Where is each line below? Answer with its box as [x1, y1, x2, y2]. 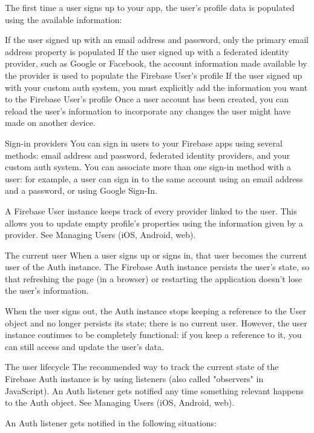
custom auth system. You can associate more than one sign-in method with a [5, 160, 291, 173]
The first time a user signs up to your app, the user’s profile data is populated [5, 1, 295, 13]
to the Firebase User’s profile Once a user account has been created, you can [5, 93, 289, 105]
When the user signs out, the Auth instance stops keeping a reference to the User [5, 305, 307, 317]
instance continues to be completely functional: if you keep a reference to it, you [5, 328, 302, 341]
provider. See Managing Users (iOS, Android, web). [5, 228, 196, 241]
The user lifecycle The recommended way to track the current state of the [5, 360, 279, 373]
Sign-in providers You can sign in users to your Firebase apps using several [5, 136, 283, 149]
